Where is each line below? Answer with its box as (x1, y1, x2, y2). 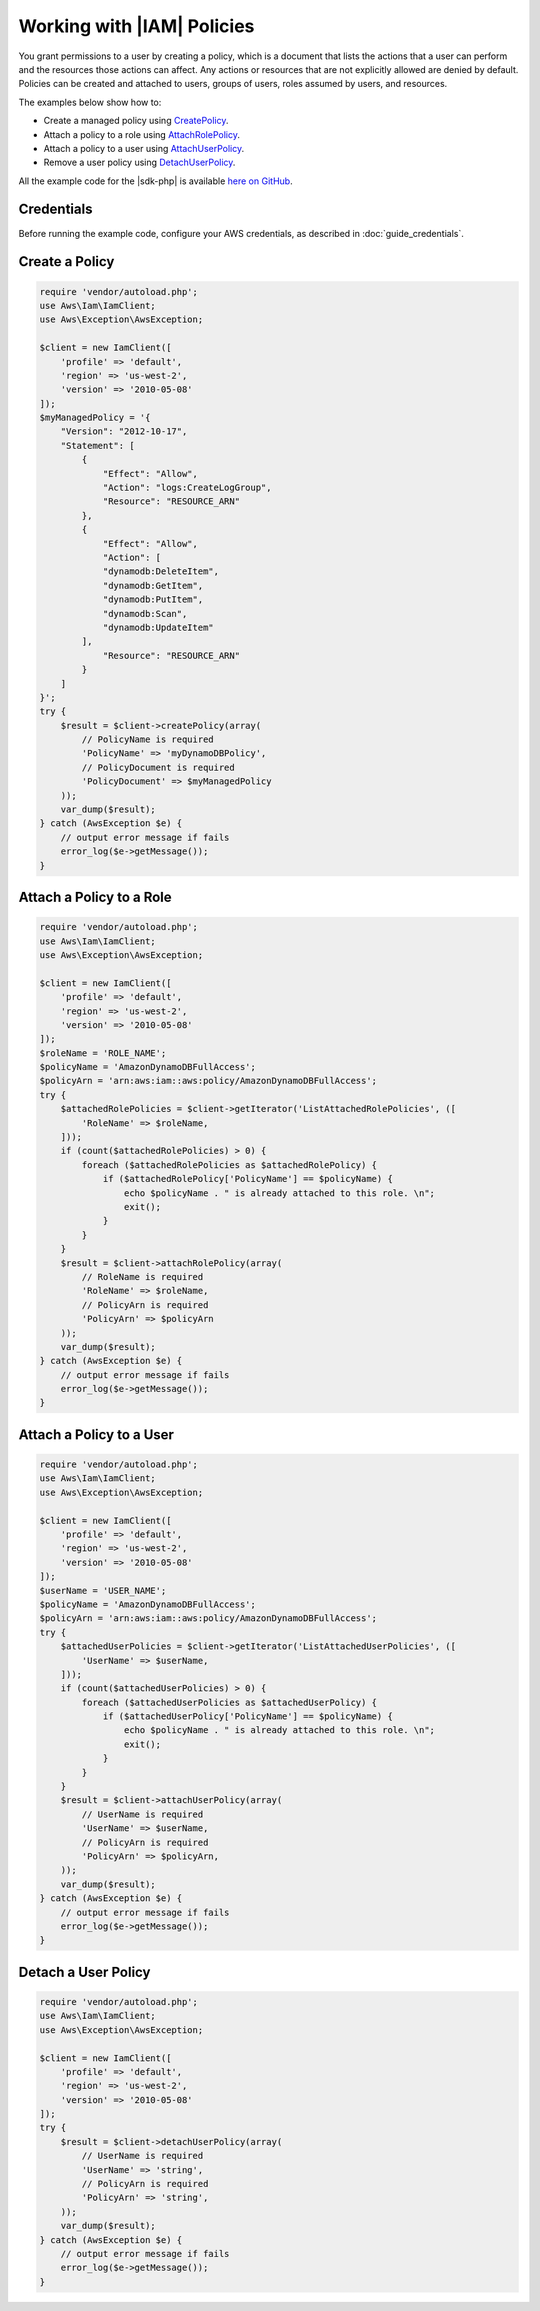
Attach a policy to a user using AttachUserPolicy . (43, 142, 245, 154)
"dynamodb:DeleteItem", (102, 566, 220, 577)
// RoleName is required (81, 1271, 204, 1282)
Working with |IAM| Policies (18, 15, 255, 37)
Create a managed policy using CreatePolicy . (43, 115, 229, 127)
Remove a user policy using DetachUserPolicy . (43, 156, 236, 169)
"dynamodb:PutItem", (102, 594, 204, 605)
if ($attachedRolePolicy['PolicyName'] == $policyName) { (102, 1173, 394, 1185)
